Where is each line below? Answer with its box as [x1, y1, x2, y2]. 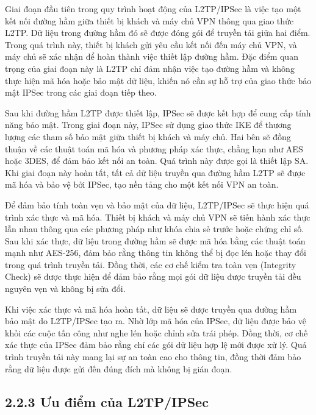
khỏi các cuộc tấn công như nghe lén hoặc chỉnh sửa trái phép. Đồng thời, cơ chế [5, 326, 308, 339]
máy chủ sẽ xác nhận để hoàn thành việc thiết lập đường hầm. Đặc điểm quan [5, 50, 298, 63]
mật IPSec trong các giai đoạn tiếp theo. [5, 86, 157, 99]
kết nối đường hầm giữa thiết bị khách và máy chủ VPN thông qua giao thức [5, 14, 294, 27]
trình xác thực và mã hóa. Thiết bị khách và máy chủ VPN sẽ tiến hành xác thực [5, 210, 311, 223]
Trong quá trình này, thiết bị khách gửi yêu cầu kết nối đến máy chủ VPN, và [5, 38, 297, 51]
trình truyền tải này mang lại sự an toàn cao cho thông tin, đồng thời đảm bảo [5, 350, 301, 363]
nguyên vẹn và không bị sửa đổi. [5, 282, 126, 295]
